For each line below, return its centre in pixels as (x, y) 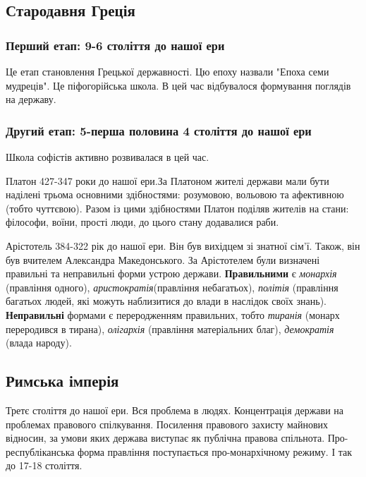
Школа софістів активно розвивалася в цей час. (108, 157)
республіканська (40, 451)
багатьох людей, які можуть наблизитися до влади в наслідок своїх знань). (166, 301)
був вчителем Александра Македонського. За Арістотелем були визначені (163, 259)
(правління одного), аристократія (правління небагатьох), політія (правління (172, 287)
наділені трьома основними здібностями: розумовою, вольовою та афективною (175, 194)
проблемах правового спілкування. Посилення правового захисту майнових (167, 424)
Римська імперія (62, 381)
